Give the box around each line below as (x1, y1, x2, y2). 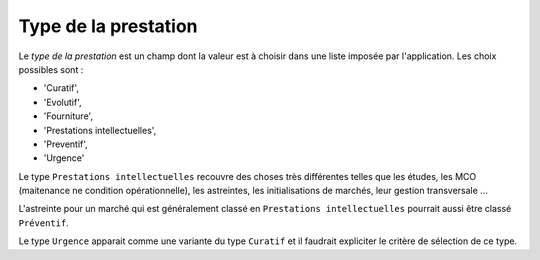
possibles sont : (18, 63, 84, 75)
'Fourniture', (43, 110, 94, 122)
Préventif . (18, 216, 69, 229)
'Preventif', (43, 138, 89, 150)
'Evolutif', (43, 96, 82, 108)
